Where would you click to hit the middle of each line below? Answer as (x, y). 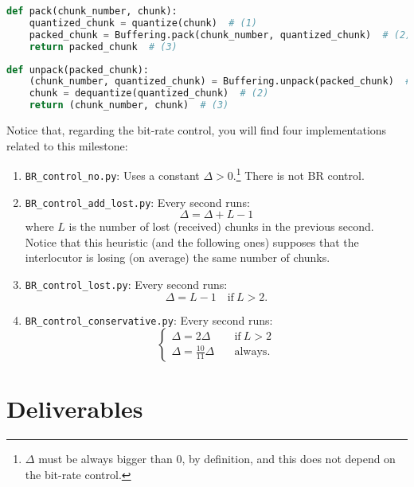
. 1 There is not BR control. (299, 174)
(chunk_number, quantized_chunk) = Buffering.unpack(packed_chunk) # (220, 82)
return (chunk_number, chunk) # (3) (129, 105)
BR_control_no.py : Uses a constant (112, 175)
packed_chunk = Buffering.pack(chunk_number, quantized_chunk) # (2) (220, 35)
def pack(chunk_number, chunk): (92, 11)
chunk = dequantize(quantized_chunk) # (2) (149, 94)
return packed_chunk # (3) (103, 47)
